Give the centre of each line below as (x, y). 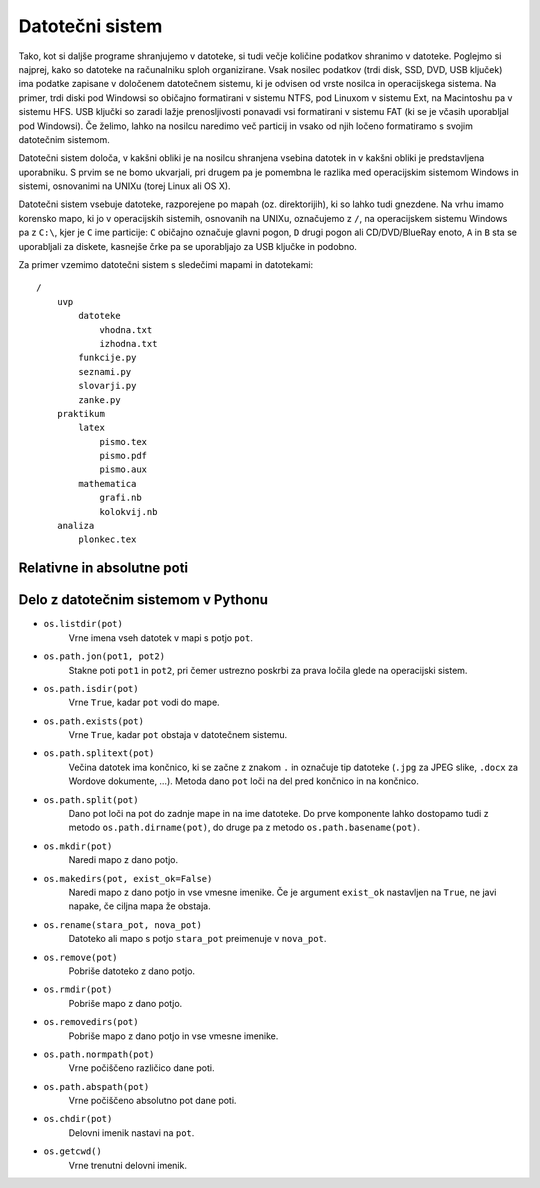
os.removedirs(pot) (91, 1022)
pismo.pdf (123, 456)
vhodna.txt (126, 329)
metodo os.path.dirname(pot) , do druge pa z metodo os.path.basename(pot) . (244, 827)
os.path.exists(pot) (94, 721)
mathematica (107, 483)
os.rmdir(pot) (78, 989)
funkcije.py (107, 358)
